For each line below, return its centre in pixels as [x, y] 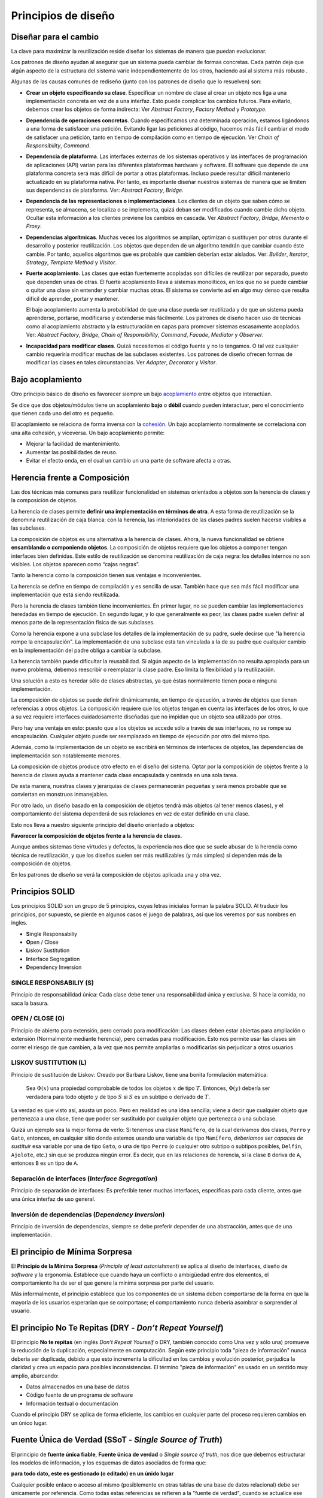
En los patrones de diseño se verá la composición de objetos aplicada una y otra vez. [116, 874]
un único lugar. [29, 1423]
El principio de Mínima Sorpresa [72, 1252]
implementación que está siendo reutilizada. [65, 595]
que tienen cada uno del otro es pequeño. [63, 413]
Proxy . [34, 226]
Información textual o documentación [72, 1403]
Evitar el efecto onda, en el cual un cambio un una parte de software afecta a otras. [129, 460]
